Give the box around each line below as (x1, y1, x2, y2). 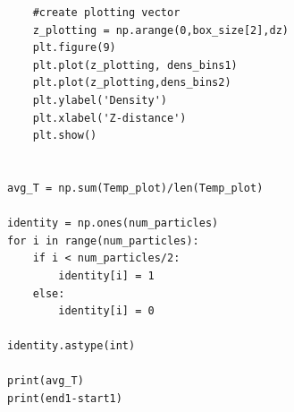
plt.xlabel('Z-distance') (32, 111, 187, 124)
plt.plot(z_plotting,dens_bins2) (32, 76, 231, 90)
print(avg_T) (7, 374, 84, 388)
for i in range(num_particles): (7, 234, 199, 247)
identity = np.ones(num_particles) (7, 217, 219, 230)
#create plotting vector (32, 6, 181, 19)
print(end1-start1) (7, 392, 122, 406)
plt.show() (32, 129, 97, 142)
